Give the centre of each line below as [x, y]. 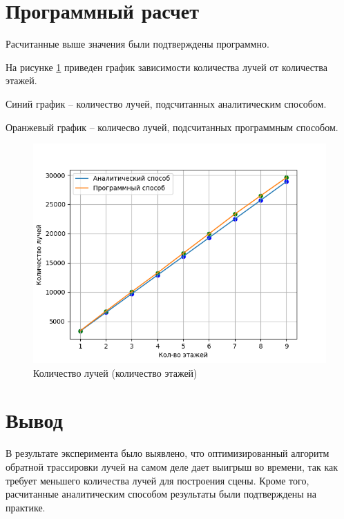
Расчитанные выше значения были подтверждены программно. [137, 44]
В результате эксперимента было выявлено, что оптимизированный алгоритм [168, 453]
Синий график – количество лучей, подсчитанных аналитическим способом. [166, 103]
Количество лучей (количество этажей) [115, 372]
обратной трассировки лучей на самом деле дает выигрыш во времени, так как [172, 467]
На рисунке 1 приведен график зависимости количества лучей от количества [166, 67]
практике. [26, 507]
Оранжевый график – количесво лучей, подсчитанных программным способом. [172, 127]
